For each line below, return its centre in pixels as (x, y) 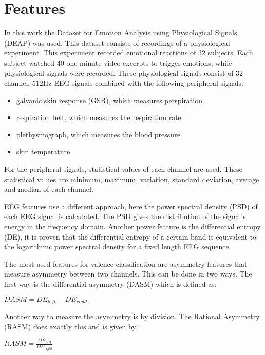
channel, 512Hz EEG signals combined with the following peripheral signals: (124, 83)
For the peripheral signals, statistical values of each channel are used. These (124, 169)
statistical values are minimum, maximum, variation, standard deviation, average (132, 179)
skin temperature (43, 152)
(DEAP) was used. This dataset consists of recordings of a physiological (117, 42)
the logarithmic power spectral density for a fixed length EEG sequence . (118, 246)
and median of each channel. (49, 189)
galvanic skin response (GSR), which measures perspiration (109, 100)
